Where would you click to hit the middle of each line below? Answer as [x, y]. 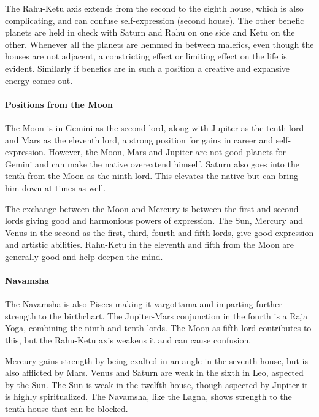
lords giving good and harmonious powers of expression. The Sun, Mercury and [154, 220]
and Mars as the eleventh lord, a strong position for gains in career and [139, 140]
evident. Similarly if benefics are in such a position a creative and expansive [147, 68]
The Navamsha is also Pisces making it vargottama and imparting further [144, 304]
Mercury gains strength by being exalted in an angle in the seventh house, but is [157, 360]
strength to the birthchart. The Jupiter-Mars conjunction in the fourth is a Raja [156, 316]
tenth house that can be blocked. [67, 409]
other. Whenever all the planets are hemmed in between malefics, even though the [159, 44]
